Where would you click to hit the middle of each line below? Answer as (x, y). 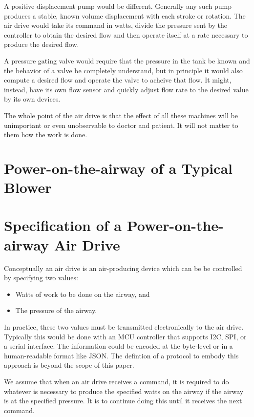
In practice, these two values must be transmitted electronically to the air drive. (124, 326)
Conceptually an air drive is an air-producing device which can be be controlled (123, 268)
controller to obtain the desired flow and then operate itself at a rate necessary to (126, 34)
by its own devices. (32, 99)
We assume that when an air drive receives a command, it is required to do (116, 381)
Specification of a (63, 225)
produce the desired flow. (42, 44)
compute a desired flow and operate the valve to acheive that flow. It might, (118, 80)
